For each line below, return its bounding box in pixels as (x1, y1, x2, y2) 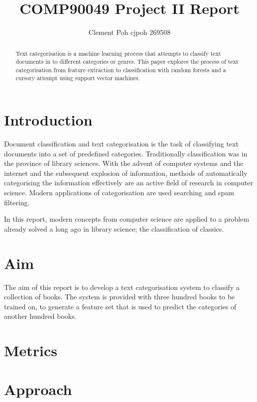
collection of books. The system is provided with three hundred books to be (4, 291, 235, 302)
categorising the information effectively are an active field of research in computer (4, 177, 254, 188)
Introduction (4, 110, 93, 130)
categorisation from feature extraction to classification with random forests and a (15, 65, 226, 74)
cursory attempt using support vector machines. (15, 74, 140, 82)
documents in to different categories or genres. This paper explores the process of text (15, 57, 239, 66)
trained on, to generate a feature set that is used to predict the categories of (4, 301, 237, 311)
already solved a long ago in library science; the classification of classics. (4, 223, 224, 234)
